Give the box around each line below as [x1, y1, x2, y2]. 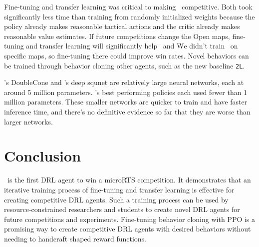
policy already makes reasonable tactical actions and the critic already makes [4, 21, 240, 31]
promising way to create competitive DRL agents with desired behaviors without [4, 223, 251, 234]
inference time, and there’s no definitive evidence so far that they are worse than [4, 106, 251, 116]
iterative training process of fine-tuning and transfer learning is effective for [4, 184, 235, 194]
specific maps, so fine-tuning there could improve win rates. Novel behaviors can [4, 50, 249, 60]
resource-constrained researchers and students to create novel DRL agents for [4, 204, 240, 214]
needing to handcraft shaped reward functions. [4, 233, 146, 243]
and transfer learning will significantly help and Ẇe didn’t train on [26, 40, 238, 51]
